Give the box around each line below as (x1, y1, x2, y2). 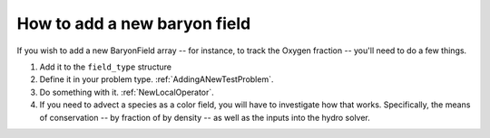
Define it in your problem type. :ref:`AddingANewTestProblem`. (39, 74, 274, 85)
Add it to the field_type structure (39, 61, 172, 72)
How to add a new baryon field (16, 14, 251, 33)
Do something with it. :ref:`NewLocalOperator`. (39, 87, 215, 97)
